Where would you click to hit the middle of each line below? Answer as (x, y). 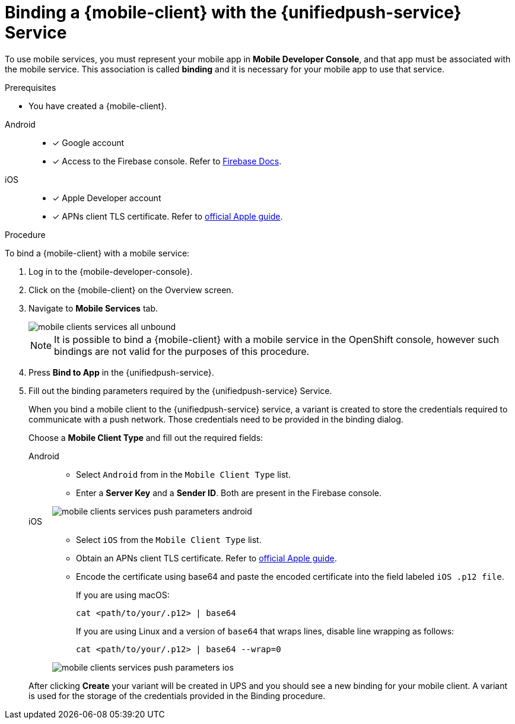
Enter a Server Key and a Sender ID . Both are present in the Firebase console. (229, 493)
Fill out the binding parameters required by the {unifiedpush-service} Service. (180, 390)
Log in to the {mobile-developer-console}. (111, 271)
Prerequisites (31, 87)
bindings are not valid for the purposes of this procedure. (182, 351)
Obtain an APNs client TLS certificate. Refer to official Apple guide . (206, 558)
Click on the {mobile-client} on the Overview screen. (131, 290)
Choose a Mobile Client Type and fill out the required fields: (146, 437)
